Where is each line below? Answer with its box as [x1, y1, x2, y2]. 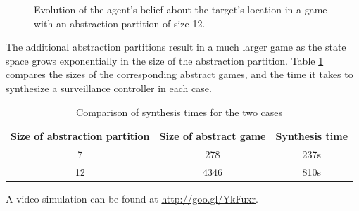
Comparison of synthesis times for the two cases [76, 104, 283, 119]
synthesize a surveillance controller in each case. [6, 80, 212, 95]
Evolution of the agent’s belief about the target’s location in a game [34, 2, 327, 16]
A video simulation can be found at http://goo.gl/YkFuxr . [6, 191, 258, 205]
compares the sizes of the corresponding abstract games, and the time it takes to [6, 67, 353, 82]
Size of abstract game [159, 129, 266, 143]
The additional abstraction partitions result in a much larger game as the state [6, 39, 346, 54]
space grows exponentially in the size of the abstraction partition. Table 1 [6, 53, 324, 68]
